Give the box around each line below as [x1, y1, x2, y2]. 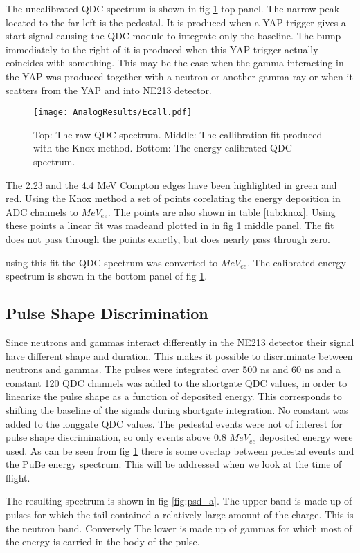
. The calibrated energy [247, 255, 346, 269]
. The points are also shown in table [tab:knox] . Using [107, 204, 336, 219]
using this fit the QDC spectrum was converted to [6, 255, 218, 269]
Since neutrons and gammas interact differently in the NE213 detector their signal [6, 334, 354, 349]
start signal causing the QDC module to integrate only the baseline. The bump [6, 28, 341, 43]
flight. [6, 470, 30, 484]
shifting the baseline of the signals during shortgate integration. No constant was [6, 402, 348, 417]
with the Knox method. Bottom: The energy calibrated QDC [33, 140, 292, 155]
